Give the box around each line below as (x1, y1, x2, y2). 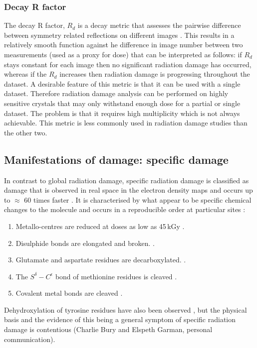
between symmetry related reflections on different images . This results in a (4, 29, 235, 40)
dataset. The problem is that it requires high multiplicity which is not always (4, 108, 240, 118)
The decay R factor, (4, 20, 65, 30)
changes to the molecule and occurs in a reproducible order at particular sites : (4, 204, 246, 215)
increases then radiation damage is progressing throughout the (59, 69, 250, 79)
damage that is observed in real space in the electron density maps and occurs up (4, 185, 253, 195)
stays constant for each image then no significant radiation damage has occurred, (4, 59, 252, 69)
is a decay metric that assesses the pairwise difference (77, 20, 241, 30)
